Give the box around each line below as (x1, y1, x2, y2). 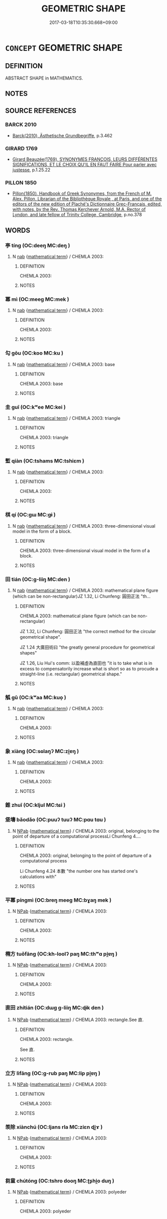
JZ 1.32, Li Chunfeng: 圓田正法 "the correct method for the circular (19, 628, 156, 634)
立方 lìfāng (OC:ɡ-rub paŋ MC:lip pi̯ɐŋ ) (5, 1070, 100, 1077)
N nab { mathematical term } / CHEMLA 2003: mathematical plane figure (12, 587, 159, 593)
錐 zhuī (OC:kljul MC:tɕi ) (5, 802, 66, 809)
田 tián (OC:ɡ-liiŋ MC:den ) (5, 575, 71, 582)
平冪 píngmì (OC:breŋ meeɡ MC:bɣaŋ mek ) (5, 896, 112, 903)
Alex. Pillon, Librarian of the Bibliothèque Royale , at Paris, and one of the (12, 196, 163, 202)
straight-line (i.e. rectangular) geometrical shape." (19, 671, 122, 677)
